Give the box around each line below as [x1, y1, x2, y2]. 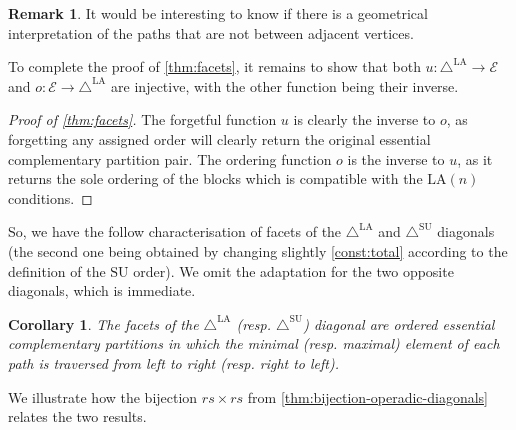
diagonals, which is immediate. [8, 280, 196, 301]
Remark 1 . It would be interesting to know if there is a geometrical [8, 3, 428, 23]
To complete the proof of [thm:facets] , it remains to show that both [8, 56, 421, 77]
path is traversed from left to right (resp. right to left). [8, 352, 340, 373]
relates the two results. [8, 406, 147, 427]
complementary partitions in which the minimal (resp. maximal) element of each [8, 333, 500, 354]
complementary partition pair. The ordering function [8, 148, 332, 169]
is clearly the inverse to [293, 109, 436, 130]
